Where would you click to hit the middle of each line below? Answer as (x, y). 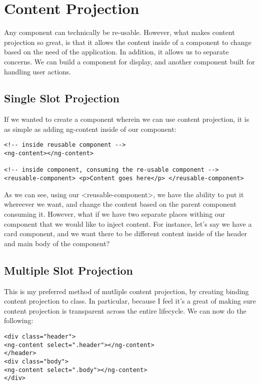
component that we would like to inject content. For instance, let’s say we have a (128, 223)
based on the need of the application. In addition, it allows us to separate (116, 52)
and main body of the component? (57, 243)
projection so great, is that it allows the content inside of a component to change (128, 42)
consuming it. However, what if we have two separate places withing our (115, 213)
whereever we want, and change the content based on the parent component (120, 204)
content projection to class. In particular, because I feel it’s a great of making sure (130, 301)
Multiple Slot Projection (68, 270)
